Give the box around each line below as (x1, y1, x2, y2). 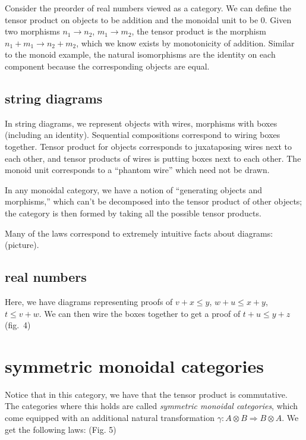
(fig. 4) (5, 319, 31, 331)
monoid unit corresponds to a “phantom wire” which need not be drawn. (5, 164, 270, 176)
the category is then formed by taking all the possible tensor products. (5, 206, 261, 219)
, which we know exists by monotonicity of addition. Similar (76, 36, 295, 49)
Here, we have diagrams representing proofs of (5, 295, 173, 307)
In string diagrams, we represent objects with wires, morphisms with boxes (5, 117, 277, 129)
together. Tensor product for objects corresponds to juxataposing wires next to (5, 140, 292, 152)
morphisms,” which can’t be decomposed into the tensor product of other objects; (5, 195, 302, 208)
